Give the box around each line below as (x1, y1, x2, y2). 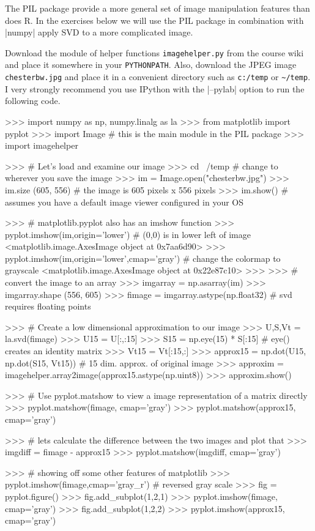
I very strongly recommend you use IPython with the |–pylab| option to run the (5, 82, 305, 95)
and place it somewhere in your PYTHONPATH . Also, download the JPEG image (5, 58, 297, 71)
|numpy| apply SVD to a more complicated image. (5, 26, 193, 39)
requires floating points (5, 300, 91, 313)
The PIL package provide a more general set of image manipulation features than (5, 2, 310, 14)
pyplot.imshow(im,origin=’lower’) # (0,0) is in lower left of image (5, 228, 251, 240)
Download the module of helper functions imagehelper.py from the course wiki (5, 46, 304, 59)
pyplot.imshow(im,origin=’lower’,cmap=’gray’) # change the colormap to (5, 251, 281, 264)
